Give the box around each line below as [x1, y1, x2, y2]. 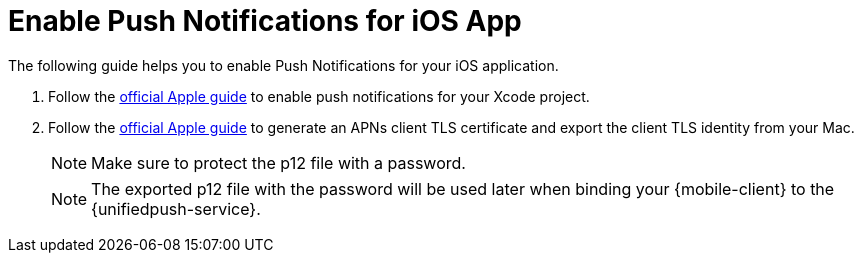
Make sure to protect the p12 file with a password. [91, 152, 466, 173]
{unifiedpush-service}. [91, 198, 261, 219]
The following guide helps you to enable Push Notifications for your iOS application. [8, 56, 559, 74]
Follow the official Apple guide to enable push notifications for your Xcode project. [48, 87, 590, 105]
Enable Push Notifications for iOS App [8, 4, 522, 38]
